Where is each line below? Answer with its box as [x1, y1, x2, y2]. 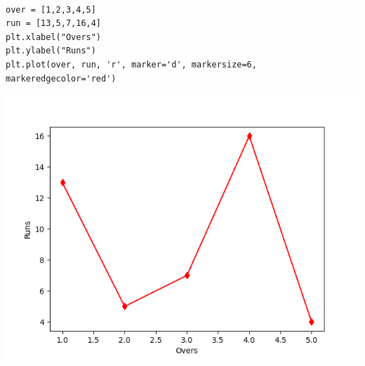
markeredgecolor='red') [6, 73, 117, 84]
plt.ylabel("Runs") [6, 46, 96, 56]
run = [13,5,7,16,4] [6, 18, 102, 29]
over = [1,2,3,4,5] [6, 4, 96, 15]
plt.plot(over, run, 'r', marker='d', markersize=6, [6, 59, 257, 70]
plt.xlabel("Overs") [6, 32, 102, 42]
